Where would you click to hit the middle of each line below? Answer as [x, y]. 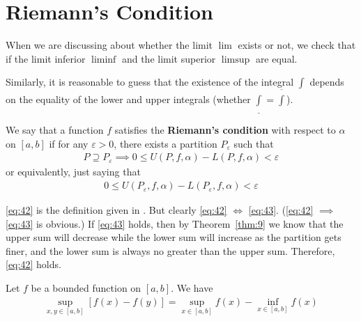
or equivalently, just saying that [73, 172]
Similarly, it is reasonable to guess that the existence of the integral [150, 82]
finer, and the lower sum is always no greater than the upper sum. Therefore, [170, 250]
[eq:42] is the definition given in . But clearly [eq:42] [116, 210]
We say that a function [55, 130]
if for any [69, 143]
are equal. [276, 58]
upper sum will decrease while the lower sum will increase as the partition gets [174, 237]
